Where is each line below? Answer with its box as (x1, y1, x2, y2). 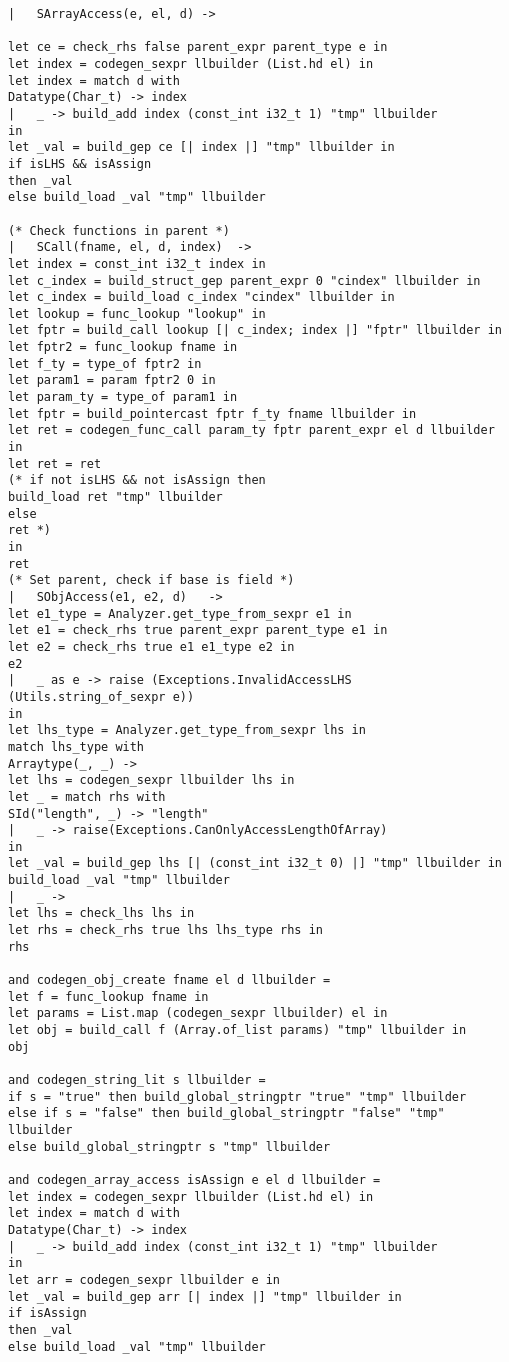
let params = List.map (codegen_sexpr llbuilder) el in (8, 1006, 388, 1021)
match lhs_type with (8, 739, 145, 754)
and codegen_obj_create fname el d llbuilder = (8, 973, 331, 988)
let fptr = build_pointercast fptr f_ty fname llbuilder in (8, 406, 417, 421)
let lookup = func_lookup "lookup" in (8, 306, 266, 321)
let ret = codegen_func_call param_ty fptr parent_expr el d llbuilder (8, 423, 495, 438)
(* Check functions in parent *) (8, 223, 230, 238)
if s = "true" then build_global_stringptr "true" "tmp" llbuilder (8, 1089, 467, 1104)
